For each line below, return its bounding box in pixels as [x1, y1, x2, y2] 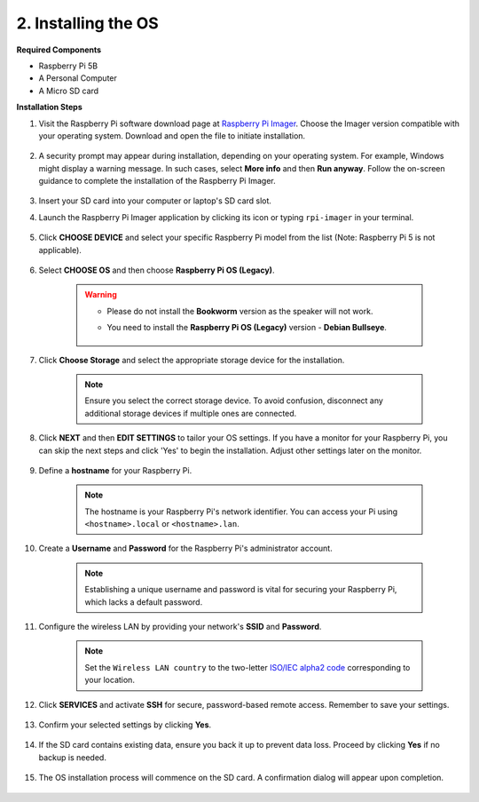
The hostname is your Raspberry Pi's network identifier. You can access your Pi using [84, 506, 398, 517]
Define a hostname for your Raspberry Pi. [38, 465, 192, 475]
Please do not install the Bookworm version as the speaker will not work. [106, 306, 373, 316]
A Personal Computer [38, 73, 117, 83]
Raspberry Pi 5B [38, 60, 98, 71]
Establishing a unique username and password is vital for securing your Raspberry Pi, [84, 584, 397, 595]
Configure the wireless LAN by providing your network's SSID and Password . [38, 622, 322, 632]
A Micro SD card [38, 85, 99, 96]
